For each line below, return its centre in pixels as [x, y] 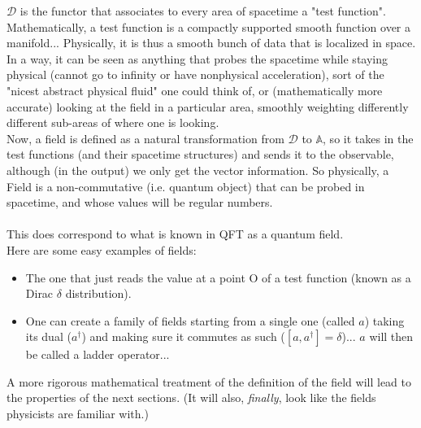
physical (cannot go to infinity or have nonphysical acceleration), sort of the [195, 74]
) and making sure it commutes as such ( [183, 336]
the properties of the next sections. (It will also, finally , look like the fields [191, 397]
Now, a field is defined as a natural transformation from [145, 138]
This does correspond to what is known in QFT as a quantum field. [175, 234]
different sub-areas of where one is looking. [113, 122]
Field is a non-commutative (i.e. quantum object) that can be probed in [186, 186]
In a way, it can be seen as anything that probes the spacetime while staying [197, 58]
